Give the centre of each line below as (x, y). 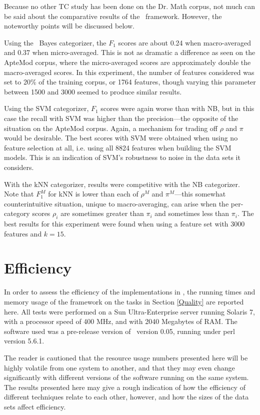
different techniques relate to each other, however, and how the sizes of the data (126, 397)
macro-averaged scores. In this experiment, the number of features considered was (129, 72)
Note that (19, 194)
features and (23, 233)
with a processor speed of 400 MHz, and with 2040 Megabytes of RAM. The (121, 321)
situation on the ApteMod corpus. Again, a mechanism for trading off (111, 128)
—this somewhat (200, 194)
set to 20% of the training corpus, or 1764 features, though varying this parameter (130, 82)
